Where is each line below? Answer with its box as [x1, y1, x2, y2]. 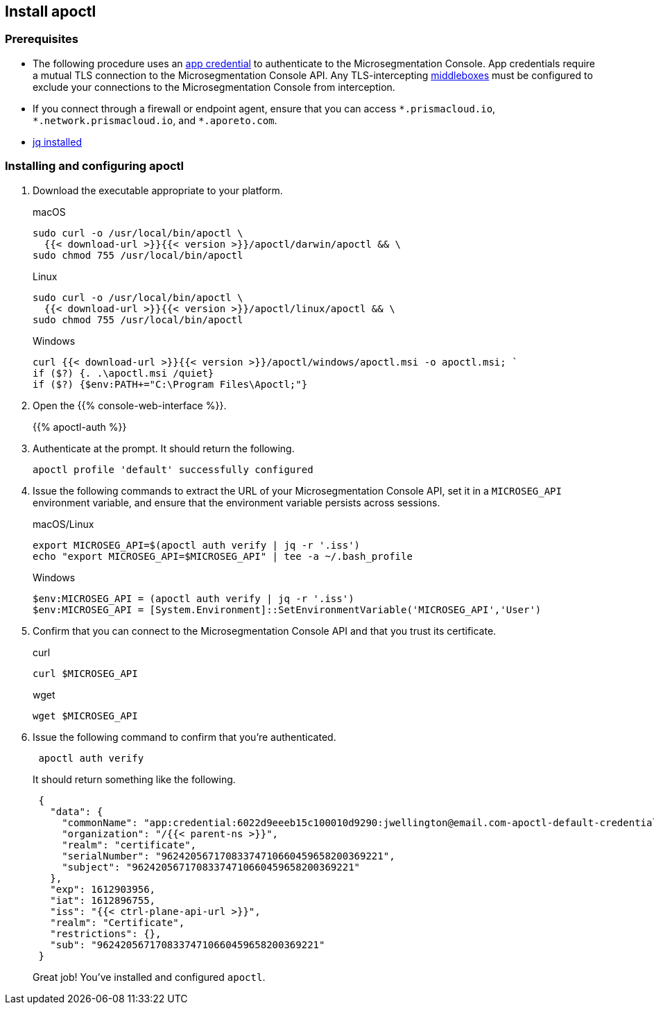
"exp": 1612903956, [50, 883, 156, 895]
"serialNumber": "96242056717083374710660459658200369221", [62, 850, 395, 862]
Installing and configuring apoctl [5, 159, 184, 173]
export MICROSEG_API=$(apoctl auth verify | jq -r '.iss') [33, 539, 361, 551]
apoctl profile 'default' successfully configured [33, 463, 313, 475]
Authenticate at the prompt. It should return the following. [33, 442, 295, 454]
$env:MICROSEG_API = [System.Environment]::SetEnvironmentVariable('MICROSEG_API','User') [33, 604, 542, 615]
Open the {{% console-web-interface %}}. [33, 399, 227, 411]
